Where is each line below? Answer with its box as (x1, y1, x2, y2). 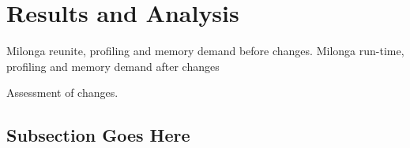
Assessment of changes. (6, 84, 118, 101)
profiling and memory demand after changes (6, 57, 220, 74)
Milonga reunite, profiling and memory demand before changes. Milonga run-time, (6, 43, 404, 59)
